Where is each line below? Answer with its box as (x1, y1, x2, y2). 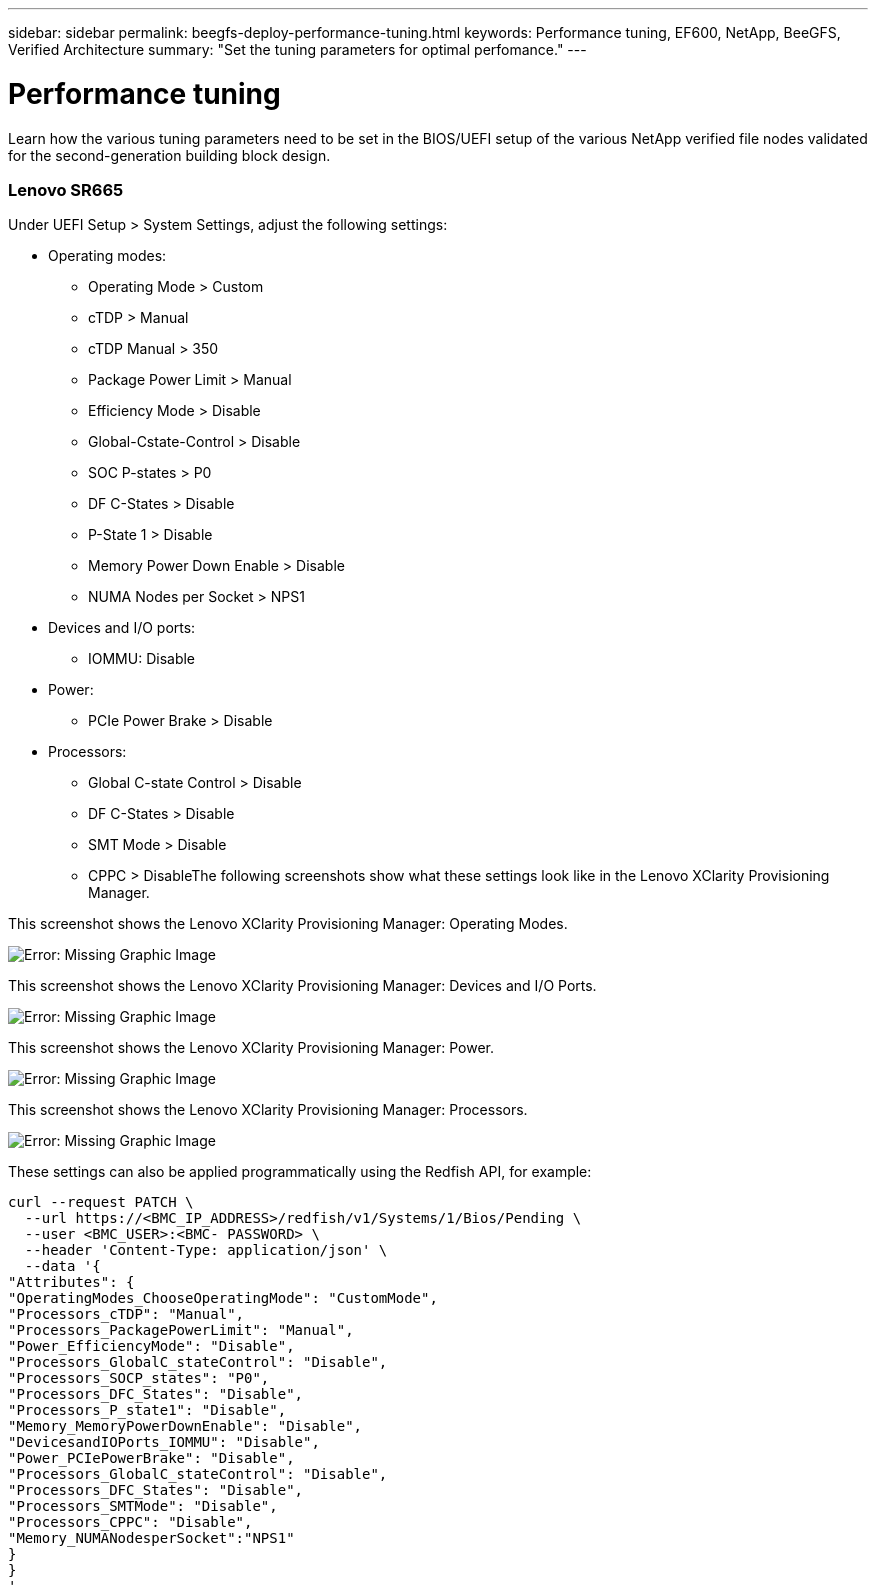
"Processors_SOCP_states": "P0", (8, 1370, 270, 1387)
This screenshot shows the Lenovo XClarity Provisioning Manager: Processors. (8, 1101, 528, 1119)
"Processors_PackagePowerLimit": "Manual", (8, 1322, 354, 1339)
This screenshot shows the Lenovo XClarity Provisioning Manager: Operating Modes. (8, 915, 568, 933)
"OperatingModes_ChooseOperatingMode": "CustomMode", (8, 1290, 438, 1307)
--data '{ (24, 1258, 101, 1275)
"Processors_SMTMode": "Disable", (8, 1498, 278, 1515)
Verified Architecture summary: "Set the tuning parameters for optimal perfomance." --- (8, 41, 587, 58)
